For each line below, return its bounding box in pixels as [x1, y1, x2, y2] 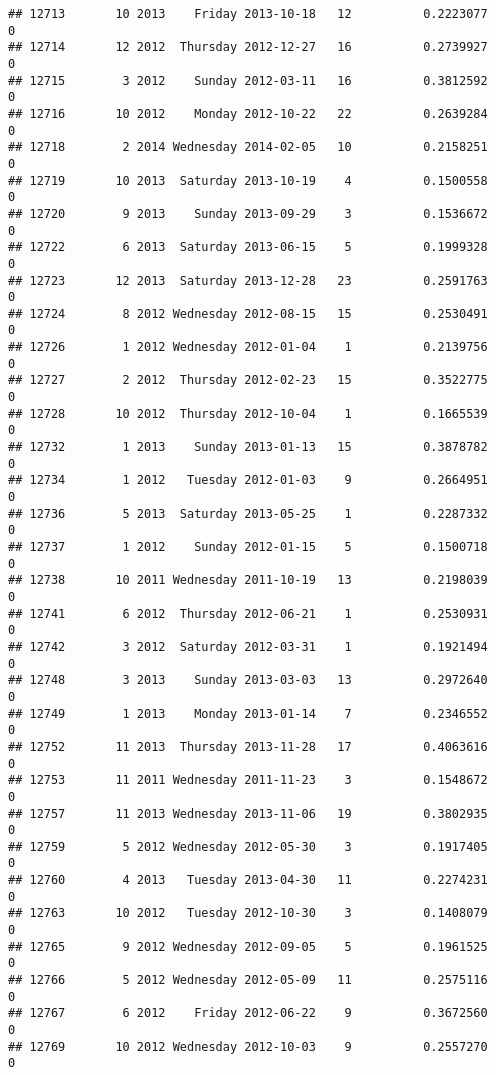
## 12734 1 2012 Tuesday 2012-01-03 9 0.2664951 [8, 473, 488, 488]
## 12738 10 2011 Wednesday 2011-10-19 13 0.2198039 [8, 573, 488, 588]
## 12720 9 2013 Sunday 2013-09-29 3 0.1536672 [8, 206, 488, 221]
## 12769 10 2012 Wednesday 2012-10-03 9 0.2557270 [8, 1039, 488, 1054]
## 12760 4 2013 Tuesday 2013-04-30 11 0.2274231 [8, 873, 488, 888]
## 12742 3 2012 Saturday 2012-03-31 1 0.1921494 [8, 639, 488, 654]
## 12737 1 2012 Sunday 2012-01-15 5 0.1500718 [8, 540, 488, 554]
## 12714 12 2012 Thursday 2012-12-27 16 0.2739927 [8, 40, 488, 55]
